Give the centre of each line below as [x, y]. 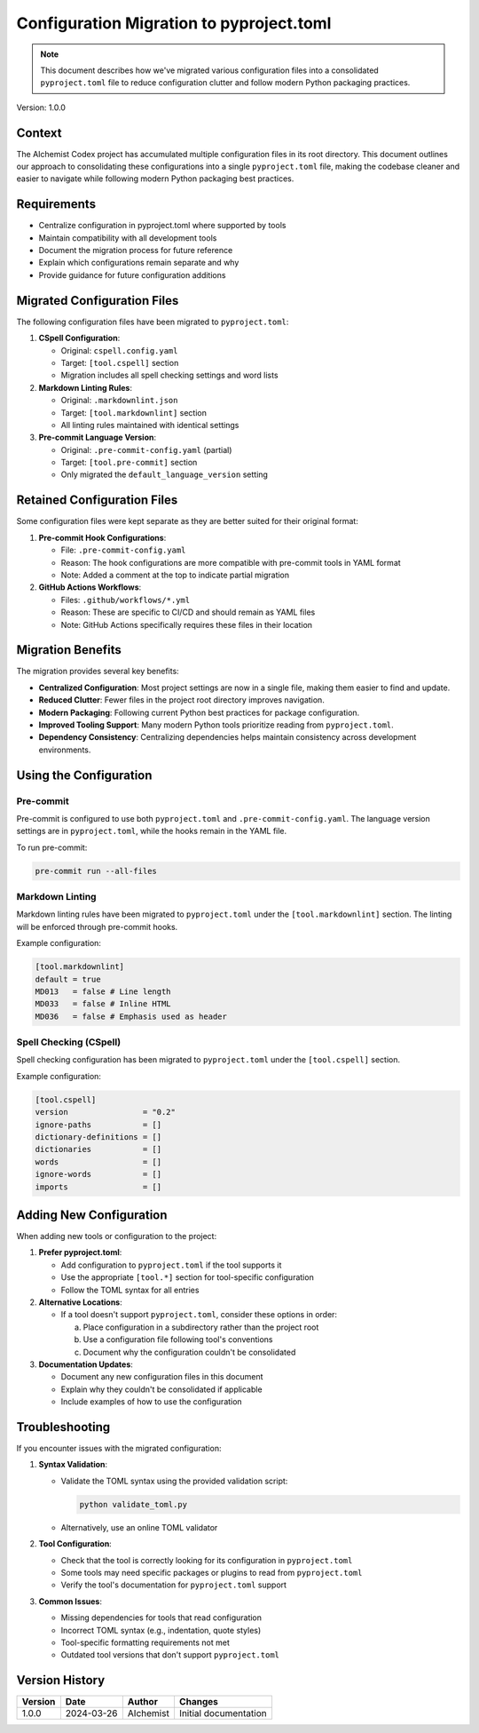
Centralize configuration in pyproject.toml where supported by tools [162, 226]
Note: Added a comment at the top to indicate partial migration [175, 575]
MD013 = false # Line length [103, 991]
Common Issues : [70, 1601]
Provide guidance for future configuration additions [132, 274]
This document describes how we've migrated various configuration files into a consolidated [209, 70]
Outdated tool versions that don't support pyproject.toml [170, 1655]
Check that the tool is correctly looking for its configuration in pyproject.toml [207, 1560]
